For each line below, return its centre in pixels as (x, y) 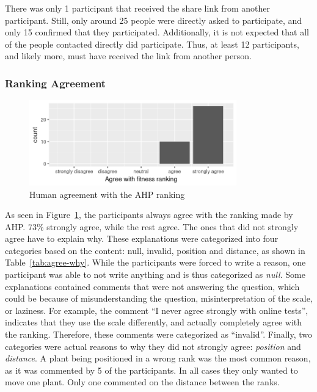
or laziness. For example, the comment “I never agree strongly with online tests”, (157, 310)
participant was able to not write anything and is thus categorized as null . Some (155, 274)
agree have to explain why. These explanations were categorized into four (142, 238)
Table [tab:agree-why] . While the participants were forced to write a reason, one (155, 262)
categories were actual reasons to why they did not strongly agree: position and (153, 346)
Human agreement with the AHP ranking (107, 194)
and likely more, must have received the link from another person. (129, 56)
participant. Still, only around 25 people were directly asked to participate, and (154, 20)
